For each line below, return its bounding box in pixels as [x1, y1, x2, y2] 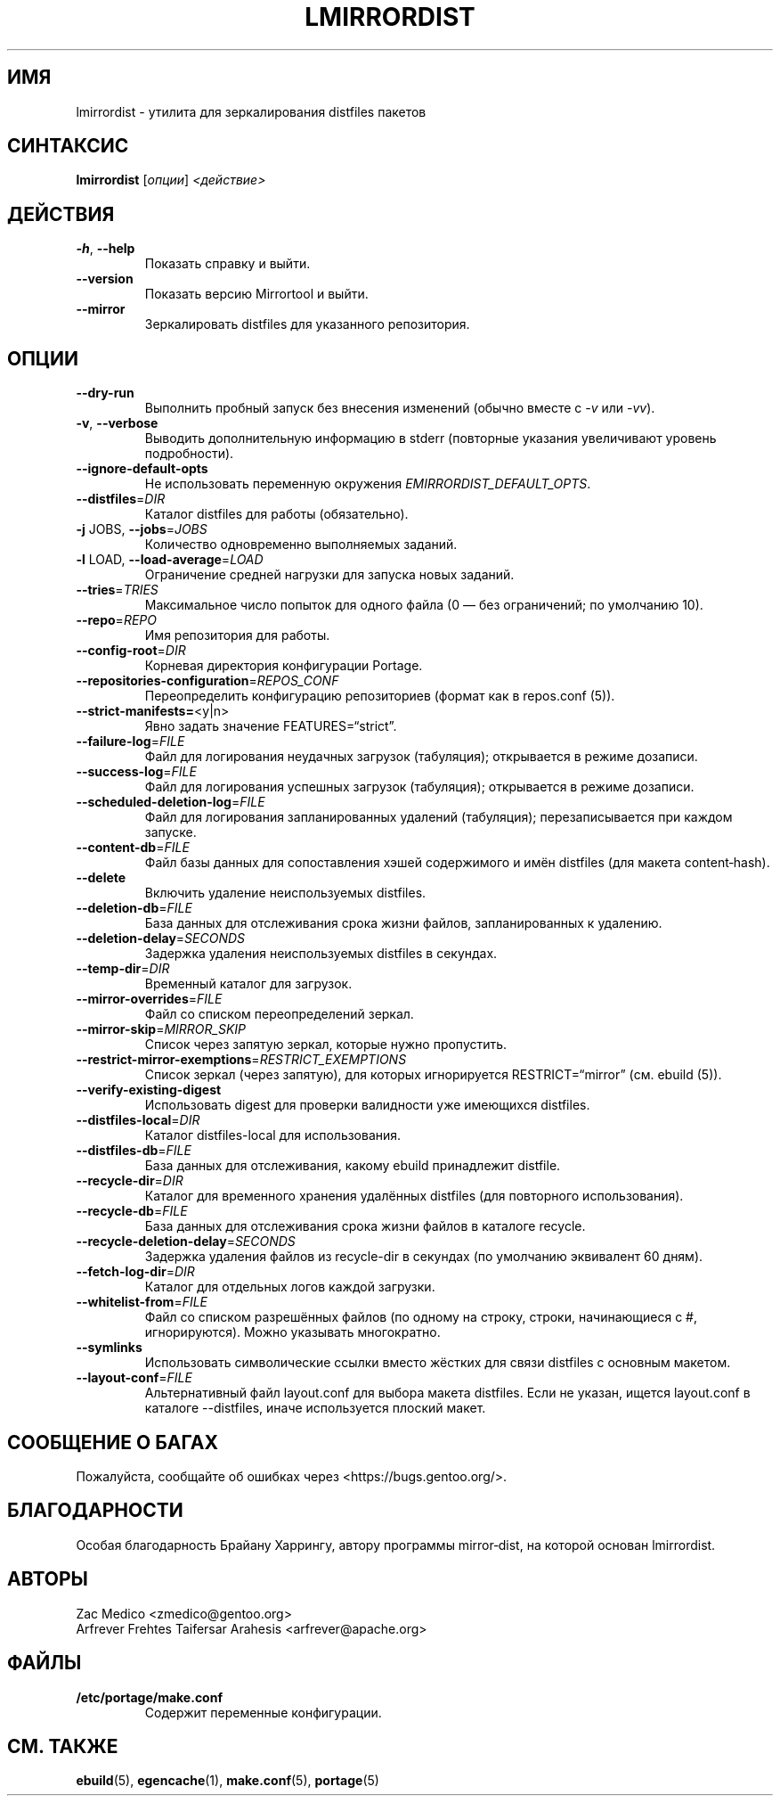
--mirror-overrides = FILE [76, 991, 223, 1007]
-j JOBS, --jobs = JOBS [76, 521, 207, 537]
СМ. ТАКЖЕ [7, 1734, 118, 1758]
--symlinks [76, 1340, 142, 1356]
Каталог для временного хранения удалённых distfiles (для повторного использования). [144, 1188, 684, 1204]
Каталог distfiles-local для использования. [144, 1127, 402, 1143]
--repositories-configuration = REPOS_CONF [76, 673, 339, 689]
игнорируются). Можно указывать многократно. [144, 1324, 441, 1340]
